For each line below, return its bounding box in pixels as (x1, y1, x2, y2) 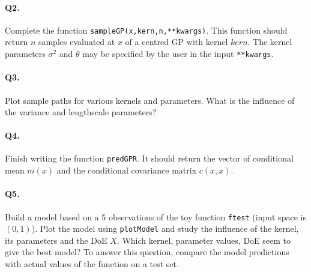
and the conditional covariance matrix (56, 164, 197, 177)
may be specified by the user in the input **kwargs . (82, 47, 274, 60)
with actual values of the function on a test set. (5, 258, 179, 270)
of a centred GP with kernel (125, 35, 228, 48)
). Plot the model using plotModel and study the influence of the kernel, (31, 222, 299, 235)
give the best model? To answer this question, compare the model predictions (5, 246, 289, 258)
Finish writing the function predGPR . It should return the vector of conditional (5, 152, 294, 165)
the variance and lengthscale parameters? (5, 106, 157, 118)
